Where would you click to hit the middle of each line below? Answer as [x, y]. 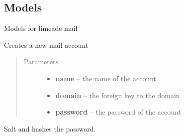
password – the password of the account [118, 112]
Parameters [41, 62]
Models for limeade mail [41, 28]
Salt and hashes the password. [50, 128]
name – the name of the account [106, 78]
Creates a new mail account [46, 45]
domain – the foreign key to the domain [118, 95]
